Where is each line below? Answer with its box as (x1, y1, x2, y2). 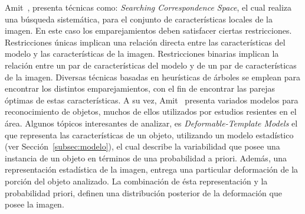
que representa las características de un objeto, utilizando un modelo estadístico (5, 128, 294, 141)
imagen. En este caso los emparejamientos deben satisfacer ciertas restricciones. (5, 24, 292, 37)
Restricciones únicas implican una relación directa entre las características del (5, 35, 286, 48)
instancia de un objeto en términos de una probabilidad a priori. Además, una (5, 151, 287, 164)
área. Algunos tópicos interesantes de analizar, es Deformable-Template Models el (5, 116, 298, 129)
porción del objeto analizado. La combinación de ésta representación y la (5, 174, 268, 187)
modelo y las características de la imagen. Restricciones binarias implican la (5, 47, 279, 60)
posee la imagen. (5, 198, 64, 210)
